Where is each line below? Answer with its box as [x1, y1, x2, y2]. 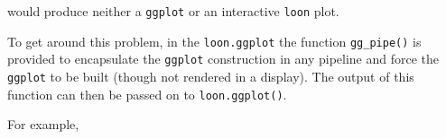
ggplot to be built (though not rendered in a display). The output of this [7, 66, 414, 85]
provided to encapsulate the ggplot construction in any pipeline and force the [7, 49, 440, 68]
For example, [7, 115, 79, 134]
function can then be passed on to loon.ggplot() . [7, 84, 287, 103]
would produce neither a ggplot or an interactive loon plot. [7, 2, 339, 20]
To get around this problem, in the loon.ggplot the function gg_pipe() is [7, 31, 422, 50]
